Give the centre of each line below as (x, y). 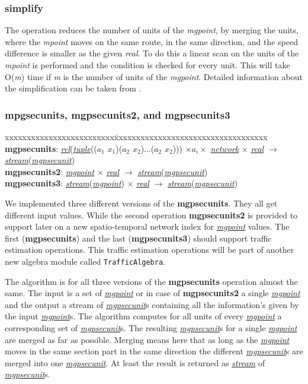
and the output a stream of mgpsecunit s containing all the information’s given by (152, 304)
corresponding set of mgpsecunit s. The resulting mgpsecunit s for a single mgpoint (151, 327)
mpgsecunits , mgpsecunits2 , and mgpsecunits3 (118, 114)
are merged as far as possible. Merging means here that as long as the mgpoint (147, 339)
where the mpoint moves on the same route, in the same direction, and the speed (151, 41)
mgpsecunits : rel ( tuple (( (51, 148)
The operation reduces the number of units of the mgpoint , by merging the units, (152, 30)
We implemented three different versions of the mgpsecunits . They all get (141, 203)
